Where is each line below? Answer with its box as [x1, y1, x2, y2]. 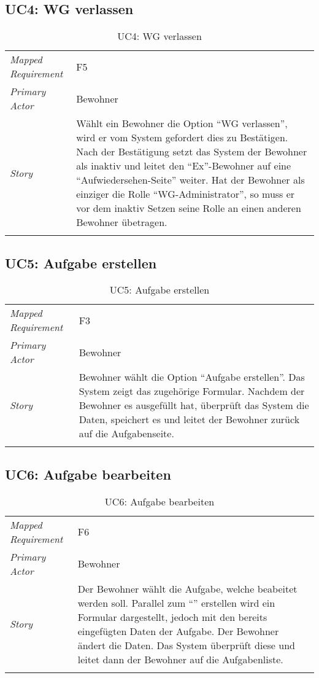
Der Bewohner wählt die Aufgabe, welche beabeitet [77, 581, 298, 596]
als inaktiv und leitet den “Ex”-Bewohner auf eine [76, 158, 291, 173]
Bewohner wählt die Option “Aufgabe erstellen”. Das [79, 370, 305, 384]
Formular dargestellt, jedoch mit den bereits [77, 609, 267, 624]
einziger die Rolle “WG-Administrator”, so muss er [76, 187, 295, 201]
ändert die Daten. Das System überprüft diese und [77, 637, 295, 652]
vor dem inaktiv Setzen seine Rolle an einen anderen [76, 201, 301, 216]
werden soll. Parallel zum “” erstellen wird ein [77, 595, 275, 610]
